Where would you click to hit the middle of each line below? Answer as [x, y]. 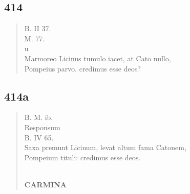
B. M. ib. [39, 117]
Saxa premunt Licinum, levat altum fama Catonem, [105, 147]
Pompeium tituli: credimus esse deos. [82, 157]
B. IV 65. [39, 137]
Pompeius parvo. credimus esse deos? [82, 68]
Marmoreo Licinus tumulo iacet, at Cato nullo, [98, 58]
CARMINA [45, 184]
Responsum [42, 127]
